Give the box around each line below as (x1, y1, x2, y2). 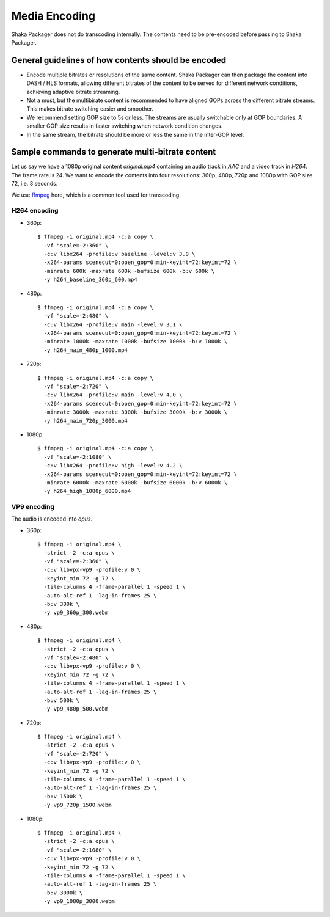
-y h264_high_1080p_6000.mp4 (43, 488, 131, 495)
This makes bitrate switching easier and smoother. (26, 105, 154, 112)
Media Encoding (11, 9, 96, 23)
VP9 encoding (11, 503, 55, 511)
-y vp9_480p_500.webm (43, 706, 109, 712)
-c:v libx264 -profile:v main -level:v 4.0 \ (43, 392, 183, 398)
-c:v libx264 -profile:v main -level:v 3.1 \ (43, 321, 183, 328)
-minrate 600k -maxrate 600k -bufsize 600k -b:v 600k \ (43, 268, 215, 274)
